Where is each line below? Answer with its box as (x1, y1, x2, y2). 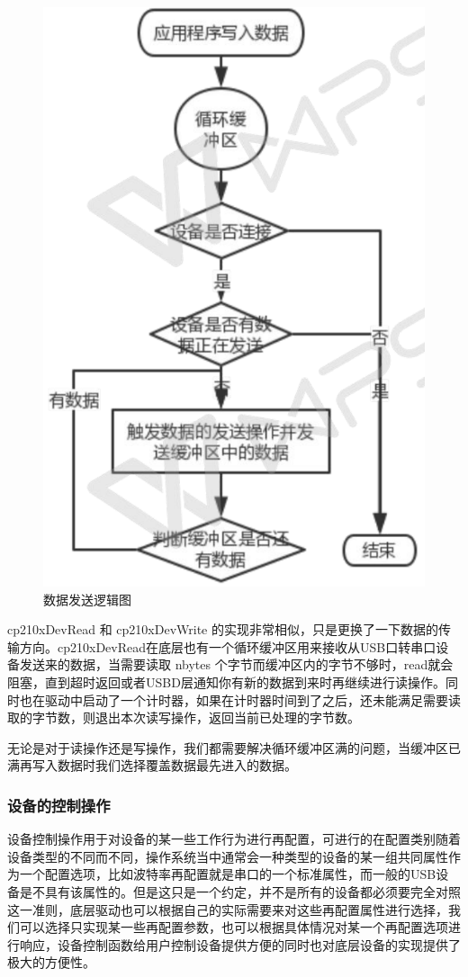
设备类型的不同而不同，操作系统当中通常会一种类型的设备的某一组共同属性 (7, 847, 448, 865)
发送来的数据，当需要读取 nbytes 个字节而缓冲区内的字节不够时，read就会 (19, 655, 454, 674)
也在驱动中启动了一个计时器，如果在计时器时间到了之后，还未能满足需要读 (19, 690, 461, 709)
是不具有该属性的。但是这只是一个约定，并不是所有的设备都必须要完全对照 (19, 882, 461, 901)
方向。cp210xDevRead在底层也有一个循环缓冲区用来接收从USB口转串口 (19, 637, 436, 656)
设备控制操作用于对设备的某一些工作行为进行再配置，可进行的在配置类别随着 (7, 829, 461, 848)
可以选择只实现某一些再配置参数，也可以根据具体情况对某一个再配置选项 (19, 918, 448, 937)
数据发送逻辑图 (43, 589, 131, 608)
